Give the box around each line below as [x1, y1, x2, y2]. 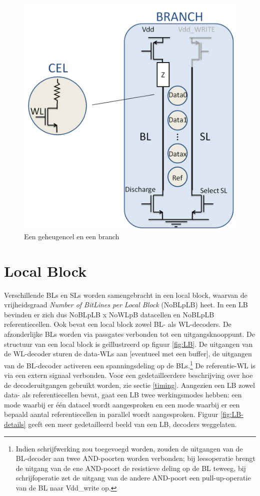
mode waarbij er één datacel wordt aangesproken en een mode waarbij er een [4, 399, 240, 409]
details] [4, 419, 26, 429]
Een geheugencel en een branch [24, 231, 119, 241]
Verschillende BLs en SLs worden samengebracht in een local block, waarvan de [4, 289, 247, 300]
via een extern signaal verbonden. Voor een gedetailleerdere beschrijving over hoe [4, 370, 253, 380]
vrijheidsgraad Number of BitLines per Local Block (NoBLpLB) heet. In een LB [4, 299, 248, 310]
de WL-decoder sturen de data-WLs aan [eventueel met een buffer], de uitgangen [4, 348, 252, 359]
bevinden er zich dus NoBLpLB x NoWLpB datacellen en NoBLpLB [4, 309, 214, 319]
